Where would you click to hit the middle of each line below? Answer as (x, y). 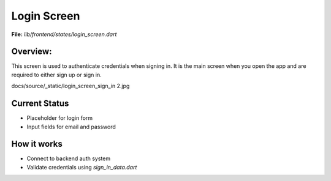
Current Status (40, 104)
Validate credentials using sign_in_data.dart (82, 167)
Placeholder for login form (60, 118)
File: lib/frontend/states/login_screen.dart (64, 34)
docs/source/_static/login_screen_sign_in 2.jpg (70, 86)
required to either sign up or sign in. (56, 75)
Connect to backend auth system (68, 158)
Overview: (32, 52)
